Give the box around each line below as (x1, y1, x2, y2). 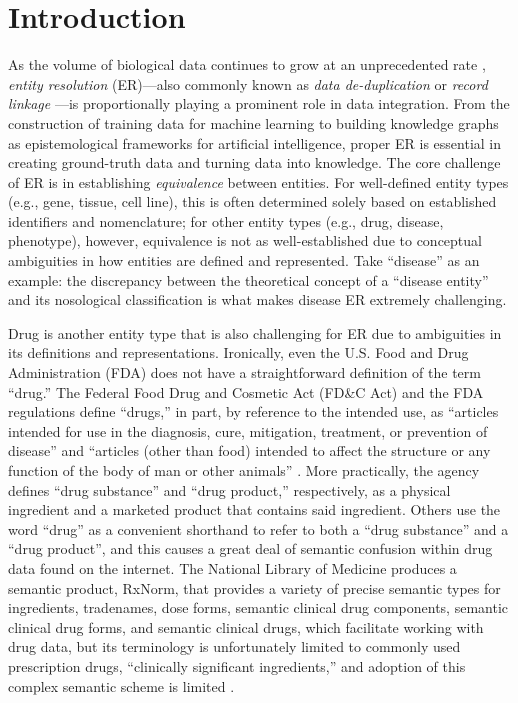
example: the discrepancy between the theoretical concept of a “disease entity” (8, 269, 489, 290)
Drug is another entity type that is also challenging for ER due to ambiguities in (8, 322, 502, 343)
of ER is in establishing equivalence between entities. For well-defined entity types (8, 171, 509, 192)
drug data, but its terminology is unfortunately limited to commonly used (8, 636, 461, 657)
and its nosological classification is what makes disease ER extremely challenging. (8, 289, 507, 310)
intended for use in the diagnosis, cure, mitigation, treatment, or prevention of (8, 420, 488, 441)
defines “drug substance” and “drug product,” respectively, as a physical (8, 479, 451, 500)
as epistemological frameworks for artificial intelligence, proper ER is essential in (8, 132, 502, 153)
